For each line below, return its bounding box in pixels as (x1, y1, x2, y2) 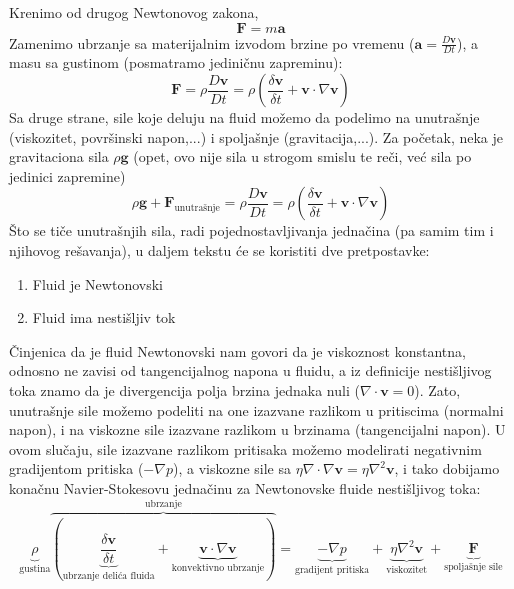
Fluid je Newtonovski (32, 273, 163, 294)
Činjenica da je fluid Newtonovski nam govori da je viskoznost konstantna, (9, 340, 466, 361)
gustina (19, 563, 51, 574)
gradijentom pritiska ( (9, 458, 144, 479)
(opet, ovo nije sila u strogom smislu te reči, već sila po (133, 146, 472, 167)
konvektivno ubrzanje (171, 562, 265, 573)
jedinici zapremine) (9, 165, 126, 186)
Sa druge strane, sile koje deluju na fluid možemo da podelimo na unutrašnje (9, 107, 480, 128)
